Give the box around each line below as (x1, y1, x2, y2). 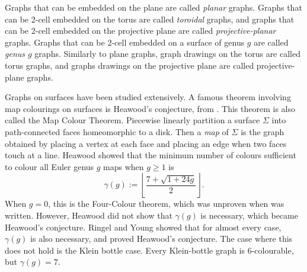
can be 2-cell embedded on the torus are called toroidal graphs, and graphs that (5, 12, 295, 25)
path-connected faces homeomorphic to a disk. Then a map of (5, 125, 229, 137)
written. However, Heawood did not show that (5, 209, 172, 221)
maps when (103, 160, 144, 172)
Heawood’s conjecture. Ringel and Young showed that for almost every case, (5, 220, 282, 233)
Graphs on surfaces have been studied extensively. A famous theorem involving (5, 91, 291, 103)
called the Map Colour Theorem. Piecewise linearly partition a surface (5, 114, 260, 126)
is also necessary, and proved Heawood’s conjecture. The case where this (30, 232, 293, 245)
